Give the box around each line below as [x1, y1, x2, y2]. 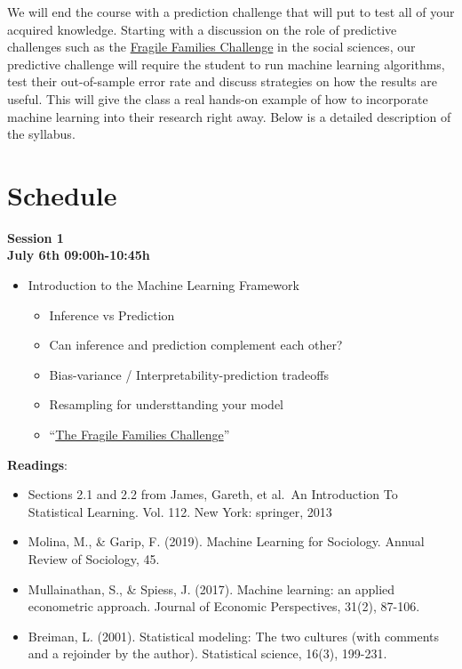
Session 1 [7, 228, 64, 246]
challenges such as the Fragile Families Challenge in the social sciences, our [7, 37, 416, 56]
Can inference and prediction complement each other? [49, 335, 343, 354]
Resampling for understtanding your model [49, 395, 283, 414]
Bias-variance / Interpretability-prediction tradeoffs [49, 365, 329, 383]
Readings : [7, 455, 68, 473]
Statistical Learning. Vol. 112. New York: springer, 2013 [28, 502, 332, 520]
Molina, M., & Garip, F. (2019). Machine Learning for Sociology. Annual [28, 532, 425, 551]
